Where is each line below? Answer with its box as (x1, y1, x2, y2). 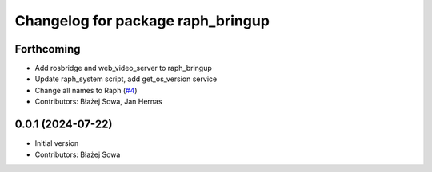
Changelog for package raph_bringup (14, 12, 270, 29)
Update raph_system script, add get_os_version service (34, 74, 218, 84)
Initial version (34, 139, 79, 148)
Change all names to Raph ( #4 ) (34, 85, 138, 95)
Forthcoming (14, 42, 81, 56)
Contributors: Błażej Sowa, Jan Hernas (34, 96, 163, 107)
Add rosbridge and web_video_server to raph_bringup (34, 64, 212, 73)
